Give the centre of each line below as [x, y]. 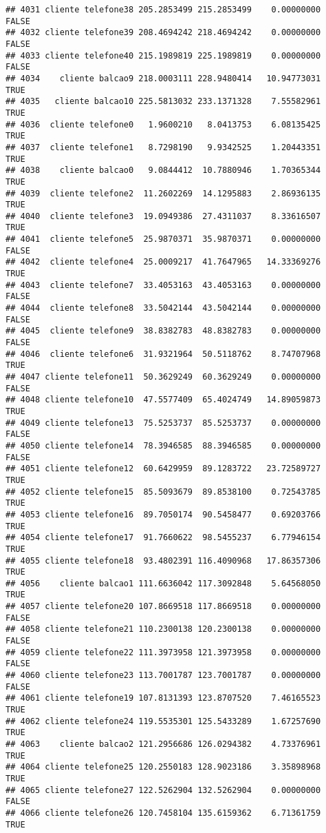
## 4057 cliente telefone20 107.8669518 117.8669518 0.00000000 [163, 607]
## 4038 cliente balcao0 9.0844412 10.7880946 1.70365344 [163, 171]
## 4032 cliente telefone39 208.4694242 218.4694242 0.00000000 [163, 33]
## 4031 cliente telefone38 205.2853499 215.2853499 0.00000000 [163, 10]
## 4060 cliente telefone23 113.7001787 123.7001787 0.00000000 [163, 676]
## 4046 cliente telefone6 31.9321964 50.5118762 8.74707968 [163, 354]
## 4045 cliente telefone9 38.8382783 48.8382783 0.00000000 [163, 331]
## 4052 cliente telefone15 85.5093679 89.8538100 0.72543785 [163, 492]
